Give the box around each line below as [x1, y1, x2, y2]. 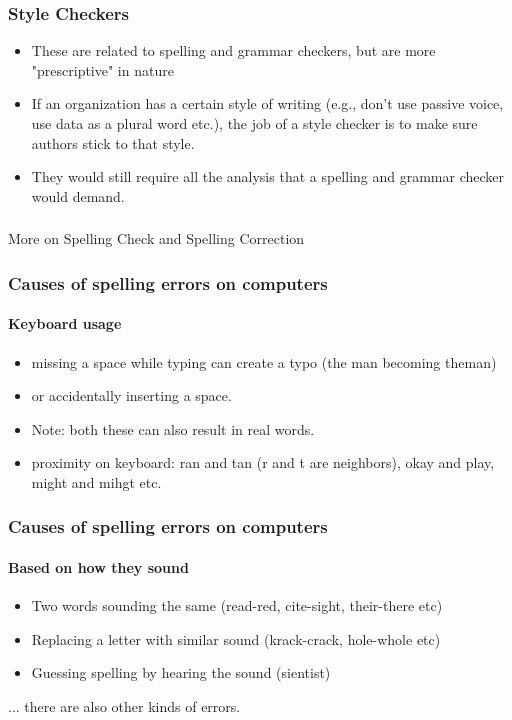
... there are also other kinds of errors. [8, 695, 241, 716]
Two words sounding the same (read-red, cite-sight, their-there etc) [31, 595, 443, 616]
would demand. [31, 185, 125, 206]
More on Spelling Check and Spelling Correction [8, 228, 305, 249]
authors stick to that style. [31, 132, 195, 153]
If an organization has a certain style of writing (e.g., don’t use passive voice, [31, 93, 504, 114]
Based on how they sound [8, 556, 189, 577]
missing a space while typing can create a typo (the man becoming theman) [31, 351, 497, 372]
